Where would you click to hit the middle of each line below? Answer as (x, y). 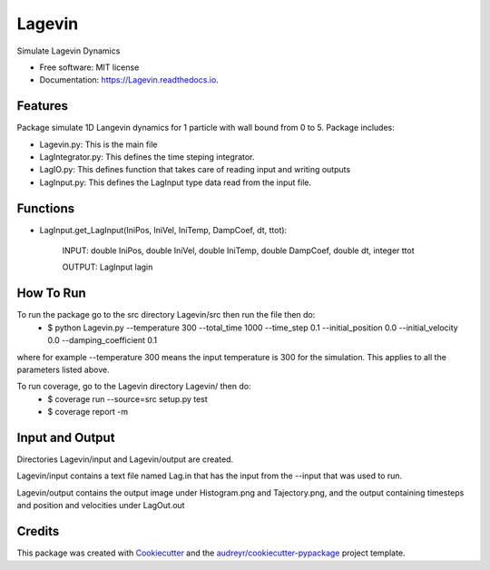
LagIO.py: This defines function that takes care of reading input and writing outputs (195, 170)
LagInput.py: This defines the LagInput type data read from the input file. (176, 182)
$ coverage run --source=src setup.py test (127, 398)
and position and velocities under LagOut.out (101, 506)
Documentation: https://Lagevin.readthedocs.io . (129, 80)
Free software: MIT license (89, 67)
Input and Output (66, 437)
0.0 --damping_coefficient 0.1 (103, 340)
